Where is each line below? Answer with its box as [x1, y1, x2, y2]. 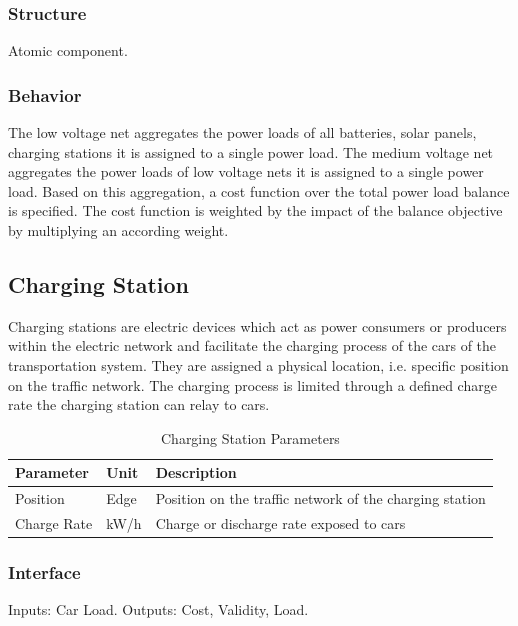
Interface [8, 560, 81, 585]
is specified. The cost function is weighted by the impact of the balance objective [8, 200, 503, 221]
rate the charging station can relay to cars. [8, 394, 270, 415]
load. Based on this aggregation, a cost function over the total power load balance [8, 180, 510, 201]
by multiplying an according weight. [8, 220, 229, 240]
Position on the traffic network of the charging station [155, 488, 486, 509]
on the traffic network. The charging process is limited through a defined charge [8, 374, 497, 395]
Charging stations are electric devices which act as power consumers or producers [8, 315, 507, 336]
